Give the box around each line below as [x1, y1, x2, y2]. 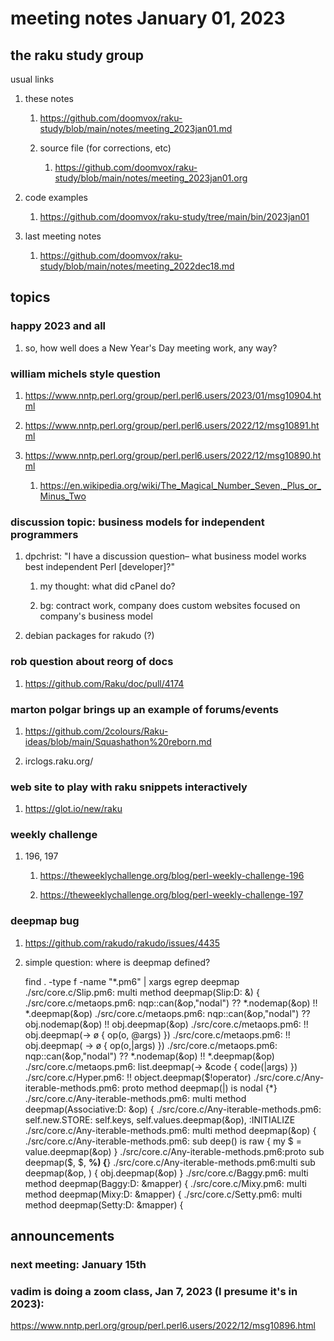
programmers [10, 527, 79, 541]
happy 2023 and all [10, 319, 107, 333]
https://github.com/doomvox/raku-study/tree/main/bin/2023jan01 [39, 211, 310, 222]
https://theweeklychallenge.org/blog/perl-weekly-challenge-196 [39, 870, 305, 882]
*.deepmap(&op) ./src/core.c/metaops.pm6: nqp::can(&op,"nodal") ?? [24, 1007, 311, 1019]
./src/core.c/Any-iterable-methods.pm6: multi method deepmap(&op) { [24, 1124, 317, 1136]
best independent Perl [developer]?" [24, 561, 175, 573]
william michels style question [10, 367, 161, 381]
